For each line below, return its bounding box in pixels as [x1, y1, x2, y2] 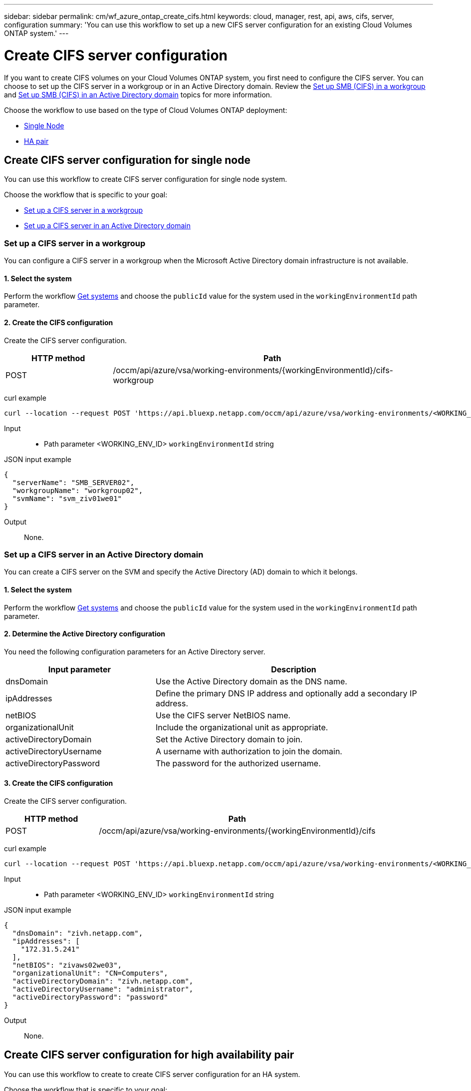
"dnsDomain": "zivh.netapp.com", [12, 929, 143, 937]
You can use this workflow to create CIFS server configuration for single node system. [4, 175, 287, 184]
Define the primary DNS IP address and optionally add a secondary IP [155, 688, 417, 698]
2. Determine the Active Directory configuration [4, 629, 166, 638]
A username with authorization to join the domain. [155, 746, 342, 756]
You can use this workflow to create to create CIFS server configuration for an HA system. [4, 1070, 300, 1079]
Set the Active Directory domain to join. [155, 734, 303, 744]
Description [271, 664, 316, 674]
